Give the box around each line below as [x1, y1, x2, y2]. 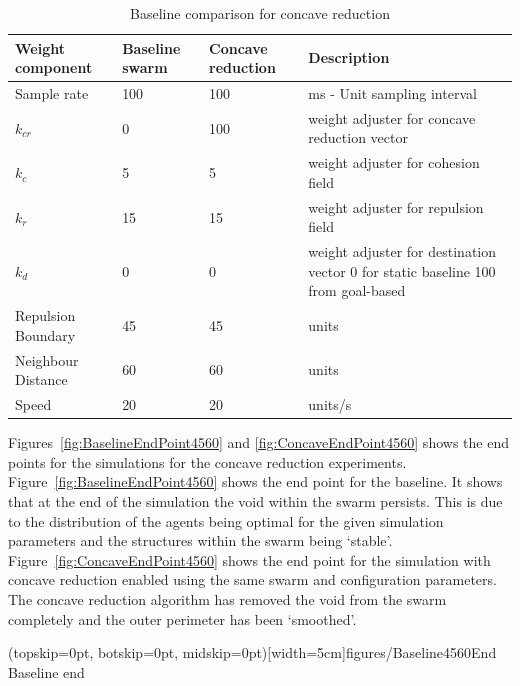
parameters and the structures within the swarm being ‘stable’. [8, 530, 393, 551]
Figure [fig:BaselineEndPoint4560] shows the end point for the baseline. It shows [8, 471, 503, 492]
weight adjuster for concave [308, 107, 476, 128]
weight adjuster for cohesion [308, 152, 480, 173]
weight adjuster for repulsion [308, 196, 484, 217]
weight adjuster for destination [308, 241, 497, 262]
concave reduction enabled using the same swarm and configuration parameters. [8, 569, 497, 590]
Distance [15, 369, 68, 390]
